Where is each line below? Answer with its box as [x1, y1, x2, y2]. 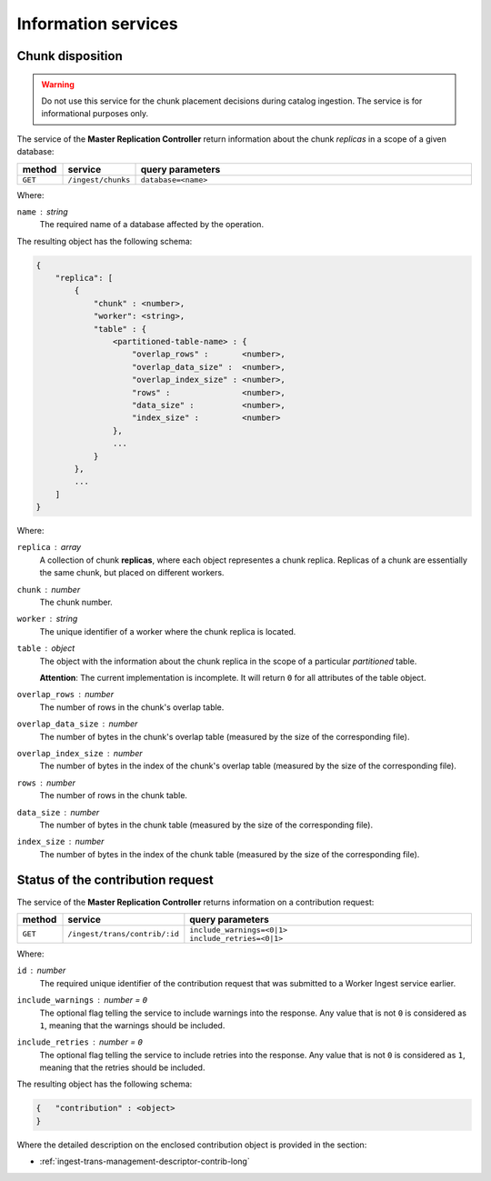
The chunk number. [39, 596, 113, 608]
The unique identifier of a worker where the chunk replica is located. [39, 626, 296, 636]
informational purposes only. [41, 108, 149, 119]
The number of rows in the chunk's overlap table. [39, 701, 225, 713]
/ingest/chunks [67, 175, 131, 185]
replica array [16, 542, 82, 553]
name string [16, 205, 68, 217]
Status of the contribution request [16, 873, 214, 888]
